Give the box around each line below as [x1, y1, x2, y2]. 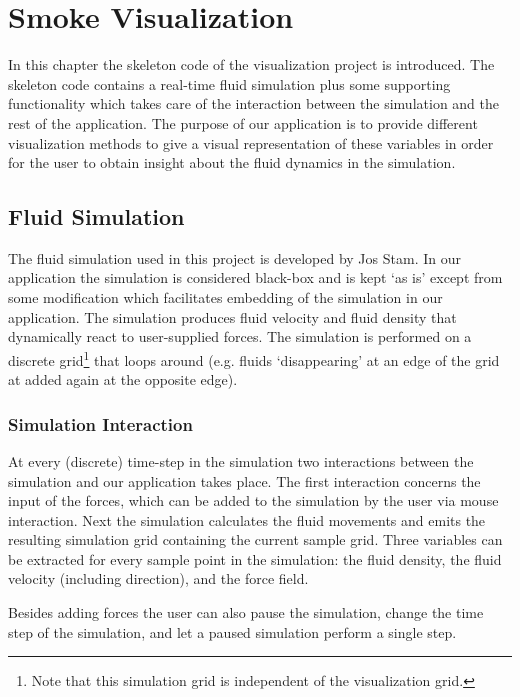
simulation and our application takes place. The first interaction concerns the [8, 470, 481, 491]
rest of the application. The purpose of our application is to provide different [8, 112, 478, 133]
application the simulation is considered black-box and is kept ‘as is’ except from [8, 267, 503, 288]
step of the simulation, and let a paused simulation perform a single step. [8, 621, 457, 642]
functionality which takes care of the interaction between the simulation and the [8, 93, 500, 114]
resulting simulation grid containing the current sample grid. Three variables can [8, 529, 503, 550]
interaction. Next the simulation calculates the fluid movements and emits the [8, 509, 486, 530]
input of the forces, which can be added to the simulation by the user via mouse [8, 490, 499, 511]
